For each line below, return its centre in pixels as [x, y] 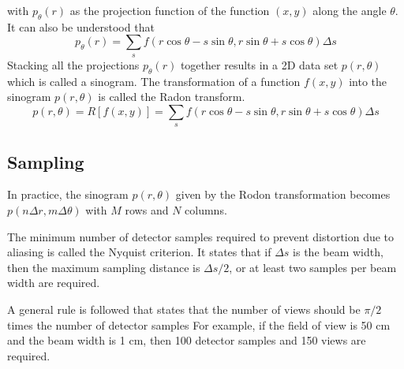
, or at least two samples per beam [313, 267]
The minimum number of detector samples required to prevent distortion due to [201, 236]
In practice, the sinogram [68, 194]
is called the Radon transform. [172, 97]
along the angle [350, 10]
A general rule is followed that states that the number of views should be [184, 309]
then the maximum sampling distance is [104, 267]
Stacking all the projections [73, 64]
